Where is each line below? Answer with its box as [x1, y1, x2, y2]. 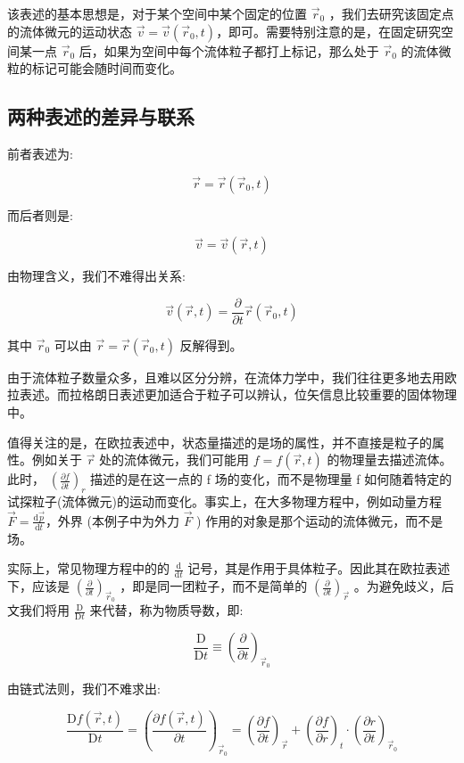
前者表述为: [7, 144, 73, 162]
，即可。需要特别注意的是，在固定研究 [216, 21, 442, 40]
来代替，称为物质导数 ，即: [89, 601, 244, 619]
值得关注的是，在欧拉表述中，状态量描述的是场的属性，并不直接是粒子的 [7, 432, 432, 451]
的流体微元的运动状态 [7, 21, 132, 40]
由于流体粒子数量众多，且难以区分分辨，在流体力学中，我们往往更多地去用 [7, 367, 444, 386]
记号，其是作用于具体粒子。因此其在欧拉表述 [187, 559, 451, 578]
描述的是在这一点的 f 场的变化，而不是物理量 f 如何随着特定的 [90, 470, 452, 488]
